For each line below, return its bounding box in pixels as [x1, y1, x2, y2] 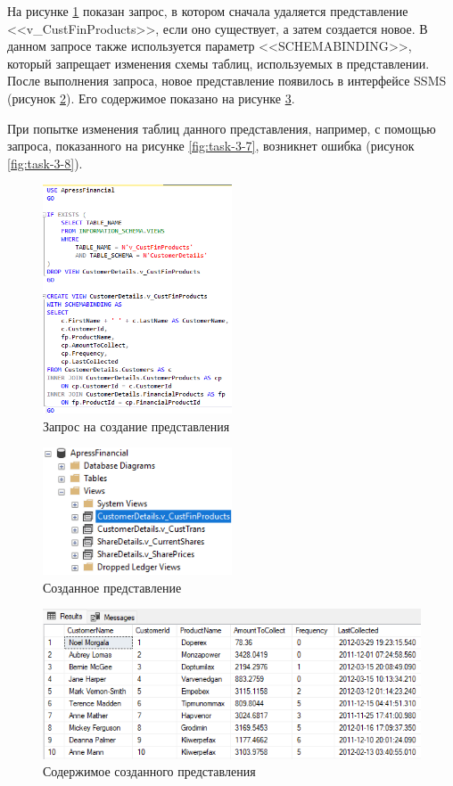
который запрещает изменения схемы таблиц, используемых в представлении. [7, 53, 430, 72]
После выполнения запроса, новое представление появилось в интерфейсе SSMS [7, 71, 447, 90]
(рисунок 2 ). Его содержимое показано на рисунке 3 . [7, 88, 295, 107]
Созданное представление [43, 577, 182, 596]
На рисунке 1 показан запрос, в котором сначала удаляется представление [7, 2, 408, 20]
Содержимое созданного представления [43, 762, 256, 781]
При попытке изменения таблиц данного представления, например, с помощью [7, 119, 436, 137]
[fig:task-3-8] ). [7, 153, 83, 172]
